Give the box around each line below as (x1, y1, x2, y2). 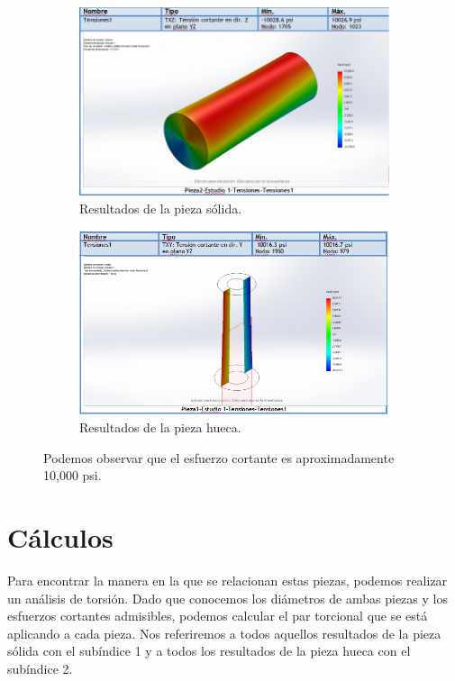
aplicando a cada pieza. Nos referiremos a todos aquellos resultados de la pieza (7, 623, 441, 642)
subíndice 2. (7, 658, 73, 677)
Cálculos (7, 519, 114, 556)
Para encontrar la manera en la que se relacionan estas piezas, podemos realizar (7, 570, 448, 589)
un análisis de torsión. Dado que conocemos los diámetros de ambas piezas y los (7, 588, 448, 607)
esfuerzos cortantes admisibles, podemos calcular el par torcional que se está (7, 606, 428, 625)
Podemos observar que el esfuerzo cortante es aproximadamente (43, 448, 395, 467)
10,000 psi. (43, 466, 102, 485)
